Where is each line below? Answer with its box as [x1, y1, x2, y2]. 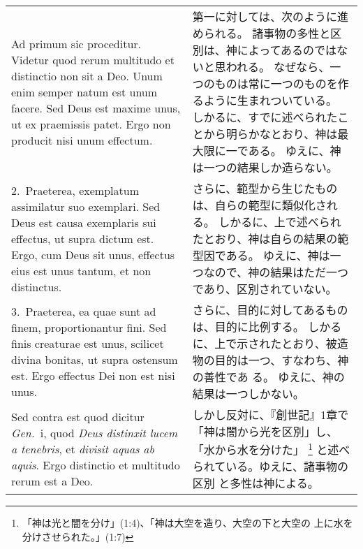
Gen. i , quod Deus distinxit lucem [11, 424, 178, 441]
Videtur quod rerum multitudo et [11, 51, 175, 68]
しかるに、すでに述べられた [192, 109, 338, 125]
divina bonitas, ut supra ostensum [11, 351, 178, 367]
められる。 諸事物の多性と [192, 25, 331, 41]
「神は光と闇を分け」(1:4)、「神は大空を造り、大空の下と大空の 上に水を [22, 515, 353, 530]
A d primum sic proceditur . [11, 35, 142, 52]
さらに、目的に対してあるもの [192, 302, 348, 318]
